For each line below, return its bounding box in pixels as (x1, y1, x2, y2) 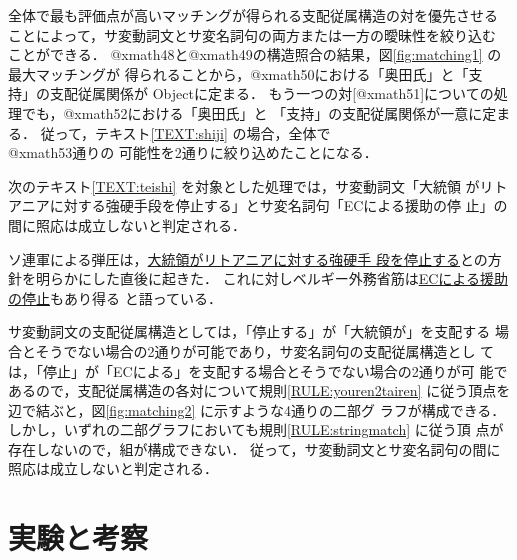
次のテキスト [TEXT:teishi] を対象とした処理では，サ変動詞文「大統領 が (8, 175, 480, 196)
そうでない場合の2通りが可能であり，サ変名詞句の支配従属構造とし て (35, 340, 495, 361)
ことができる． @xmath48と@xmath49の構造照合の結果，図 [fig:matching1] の (8, 44, 502, 65)
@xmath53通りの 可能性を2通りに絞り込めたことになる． (8, 142, 378, 163)
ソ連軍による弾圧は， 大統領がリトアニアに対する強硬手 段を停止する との (8, 248, 488, 269)
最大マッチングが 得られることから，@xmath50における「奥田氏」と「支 (8, 63, 483, 84)
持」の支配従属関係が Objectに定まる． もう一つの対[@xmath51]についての (8, 83, 494, 104)
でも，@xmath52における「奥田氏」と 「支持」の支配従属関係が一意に (21, 102, 483, 123)
